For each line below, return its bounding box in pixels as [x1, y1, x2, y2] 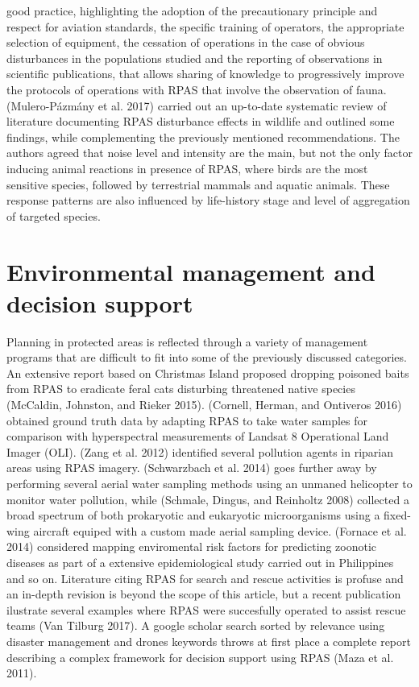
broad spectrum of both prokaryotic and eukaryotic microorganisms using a [6, 507, 380, 524]
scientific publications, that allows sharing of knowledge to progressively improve [6, 65, 404, 82]
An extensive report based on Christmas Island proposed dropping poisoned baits [6, 364, 409, 381]
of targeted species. [6, 207, 101, 224]
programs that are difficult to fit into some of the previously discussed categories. [6, 349, 407, 366]
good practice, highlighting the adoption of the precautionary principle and [6, 2, 378, 19]
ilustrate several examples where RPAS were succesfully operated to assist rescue [6, 601, 406, 618]
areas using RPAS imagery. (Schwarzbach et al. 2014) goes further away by [6, 459, 377, 476]
